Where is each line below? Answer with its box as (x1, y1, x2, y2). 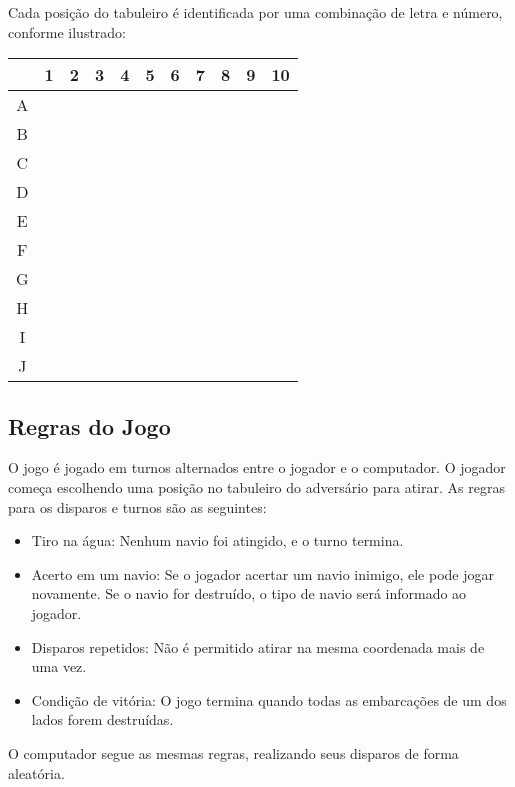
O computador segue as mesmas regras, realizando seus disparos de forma (8, 742, 459, 763)
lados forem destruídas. (31, 709, 174, 730)
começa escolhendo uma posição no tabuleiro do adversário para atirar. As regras (8, 476, 505, 497)
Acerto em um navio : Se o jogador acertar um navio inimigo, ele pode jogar (31, 563, 494, 584)
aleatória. (8, 762, 65, 783)
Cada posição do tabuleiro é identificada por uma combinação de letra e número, (8, 2, 503, 22)
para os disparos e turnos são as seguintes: (8, 496, 267, 517)
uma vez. (31, 656, 87, 677)
